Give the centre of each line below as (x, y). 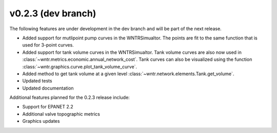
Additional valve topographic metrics (61, 114)
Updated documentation (48, 88)
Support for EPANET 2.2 (48, 107)
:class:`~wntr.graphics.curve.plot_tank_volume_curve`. (80, 66)
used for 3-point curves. (48, 45)
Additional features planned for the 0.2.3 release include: (70, 98)
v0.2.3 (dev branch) (53, 13)
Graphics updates (41, 121)
